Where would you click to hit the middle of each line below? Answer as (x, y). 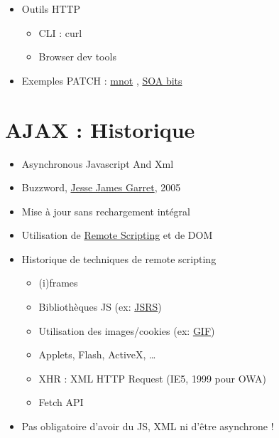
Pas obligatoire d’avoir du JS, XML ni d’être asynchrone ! (148, 426)
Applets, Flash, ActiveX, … (97, 354)
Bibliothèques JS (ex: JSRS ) (100, 307)
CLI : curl (60, 32)
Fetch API (61, 402)
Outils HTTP (51, 9)
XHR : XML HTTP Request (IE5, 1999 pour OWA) (152, 378)
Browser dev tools (77, 57)
